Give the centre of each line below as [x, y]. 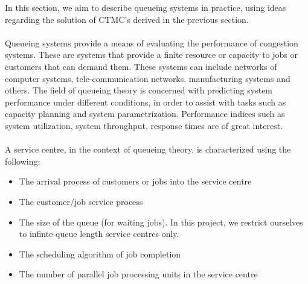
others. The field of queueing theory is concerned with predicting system [139, 90]
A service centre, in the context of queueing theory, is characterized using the [148, 149]
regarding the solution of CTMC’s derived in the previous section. [127, 19]
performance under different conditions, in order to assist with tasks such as [146, 102]
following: [23, 161]
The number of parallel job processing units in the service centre [138, 274]
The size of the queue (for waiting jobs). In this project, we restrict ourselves [161, 222]
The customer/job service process [81, 201]
